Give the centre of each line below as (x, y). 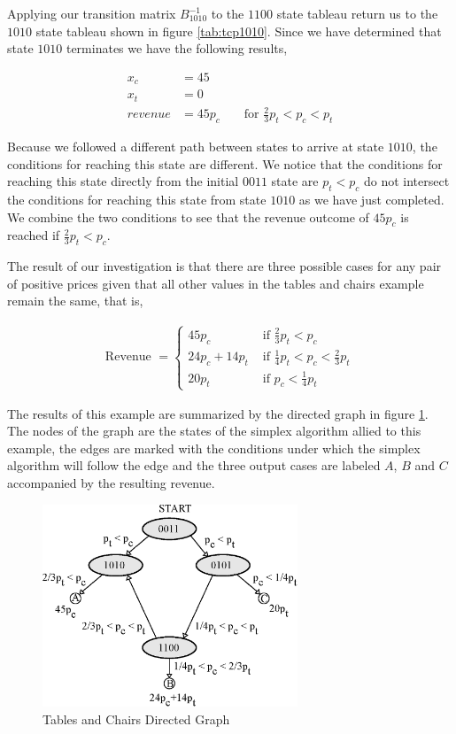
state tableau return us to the (357, 13)
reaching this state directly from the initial (123, 181)
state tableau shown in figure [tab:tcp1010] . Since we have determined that (239, 31)
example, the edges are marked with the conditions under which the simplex (214, 448)
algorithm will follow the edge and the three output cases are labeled (194, 465)
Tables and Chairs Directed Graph (136, 719)
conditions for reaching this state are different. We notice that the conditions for (225, 163)
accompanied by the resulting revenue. (111, 482)
